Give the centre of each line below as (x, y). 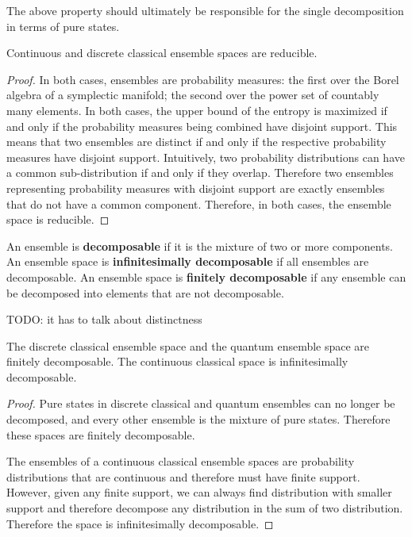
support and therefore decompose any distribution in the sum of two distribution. (205, 508)
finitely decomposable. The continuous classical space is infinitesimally (177, 361)
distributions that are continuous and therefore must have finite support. (183, 476)
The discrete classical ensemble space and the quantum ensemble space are (188, 345)
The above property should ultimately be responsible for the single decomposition (205, 10)
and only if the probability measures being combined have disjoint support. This (202, 126)
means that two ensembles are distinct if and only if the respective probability (196, 142)
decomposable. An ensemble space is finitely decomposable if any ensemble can (206, 276)
